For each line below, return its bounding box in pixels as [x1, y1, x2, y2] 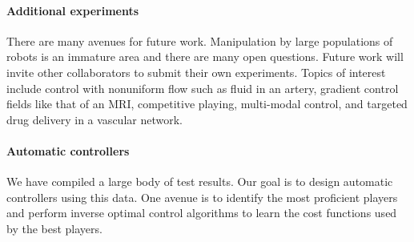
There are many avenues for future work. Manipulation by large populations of [6, 32, 393, 49]
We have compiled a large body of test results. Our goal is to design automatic [6, 173, 393, 190]
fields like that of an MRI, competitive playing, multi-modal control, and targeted [6, 95, 408, 112]
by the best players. [6, 220, 102, 236]
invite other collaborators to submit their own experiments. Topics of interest [6, 63, 386, 80]
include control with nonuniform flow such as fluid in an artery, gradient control [6, 79, 399, 96]
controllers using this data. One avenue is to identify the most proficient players [6, 188, 398, 205]
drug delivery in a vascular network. [6, 111, 183, 127]
